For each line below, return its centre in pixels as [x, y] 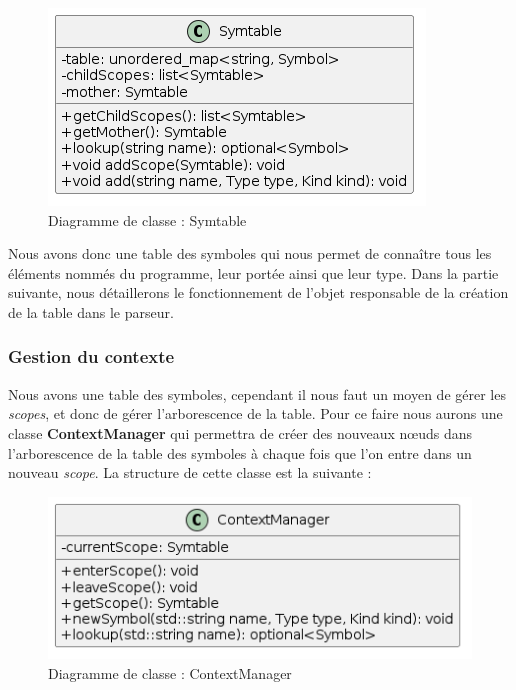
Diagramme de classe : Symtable [147, 219]
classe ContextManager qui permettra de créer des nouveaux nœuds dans [240, 432]
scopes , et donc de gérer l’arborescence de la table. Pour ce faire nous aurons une [255, 413]
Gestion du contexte [91, 356]
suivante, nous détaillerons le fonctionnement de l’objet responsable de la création [258, 292]
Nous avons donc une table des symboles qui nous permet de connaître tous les [250, 253]
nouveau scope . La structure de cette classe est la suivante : [190, 472]
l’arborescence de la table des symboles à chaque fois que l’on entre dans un [240, 452]
